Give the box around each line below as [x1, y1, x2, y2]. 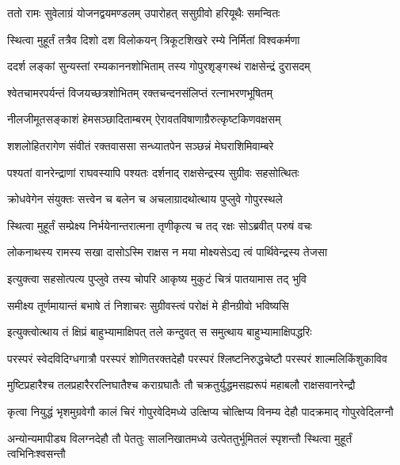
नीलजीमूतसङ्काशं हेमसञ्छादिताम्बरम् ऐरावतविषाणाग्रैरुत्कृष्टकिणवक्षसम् [7, 111, 281, 127]
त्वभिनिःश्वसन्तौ [7, 445, 66, 462]
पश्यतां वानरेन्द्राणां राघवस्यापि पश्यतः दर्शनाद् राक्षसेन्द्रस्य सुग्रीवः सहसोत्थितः [7, 164, 299, 180]
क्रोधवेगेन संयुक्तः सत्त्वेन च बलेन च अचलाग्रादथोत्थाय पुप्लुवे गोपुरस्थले [7, 191, 283, 207]
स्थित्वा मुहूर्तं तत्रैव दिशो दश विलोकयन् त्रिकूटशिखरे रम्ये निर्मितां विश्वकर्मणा [7, 31, 300, 47]
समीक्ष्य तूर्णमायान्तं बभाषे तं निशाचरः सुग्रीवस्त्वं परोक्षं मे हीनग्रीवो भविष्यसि [7, 297, 289, 313]
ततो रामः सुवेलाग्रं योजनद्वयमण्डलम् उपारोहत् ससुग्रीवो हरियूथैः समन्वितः [7, 5, 280, 21]
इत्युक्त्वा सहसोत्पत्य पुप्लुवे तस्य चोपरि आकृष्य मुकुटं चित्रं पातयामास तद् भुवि [7, 270, 307, 286]
